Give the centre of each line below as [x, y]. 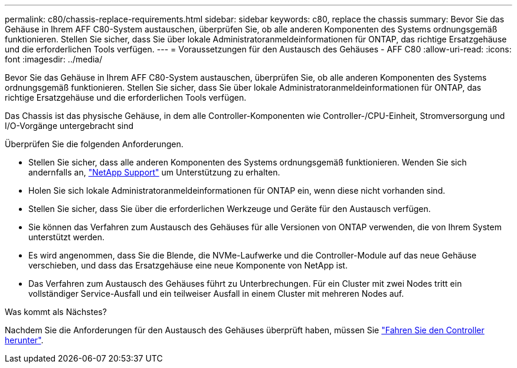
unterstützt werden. [66, 237]
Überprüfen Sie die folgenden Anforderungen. [94, 144]
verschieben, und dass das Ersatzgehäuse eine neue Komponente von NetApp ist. [188, 265]
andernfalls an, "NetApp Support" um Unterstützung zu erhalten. [154, 172]
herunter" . [24, 340]
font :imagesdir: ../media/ [54, 59]
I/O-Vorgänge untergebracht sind [69, 126]
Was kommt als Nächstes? [56, 312]
